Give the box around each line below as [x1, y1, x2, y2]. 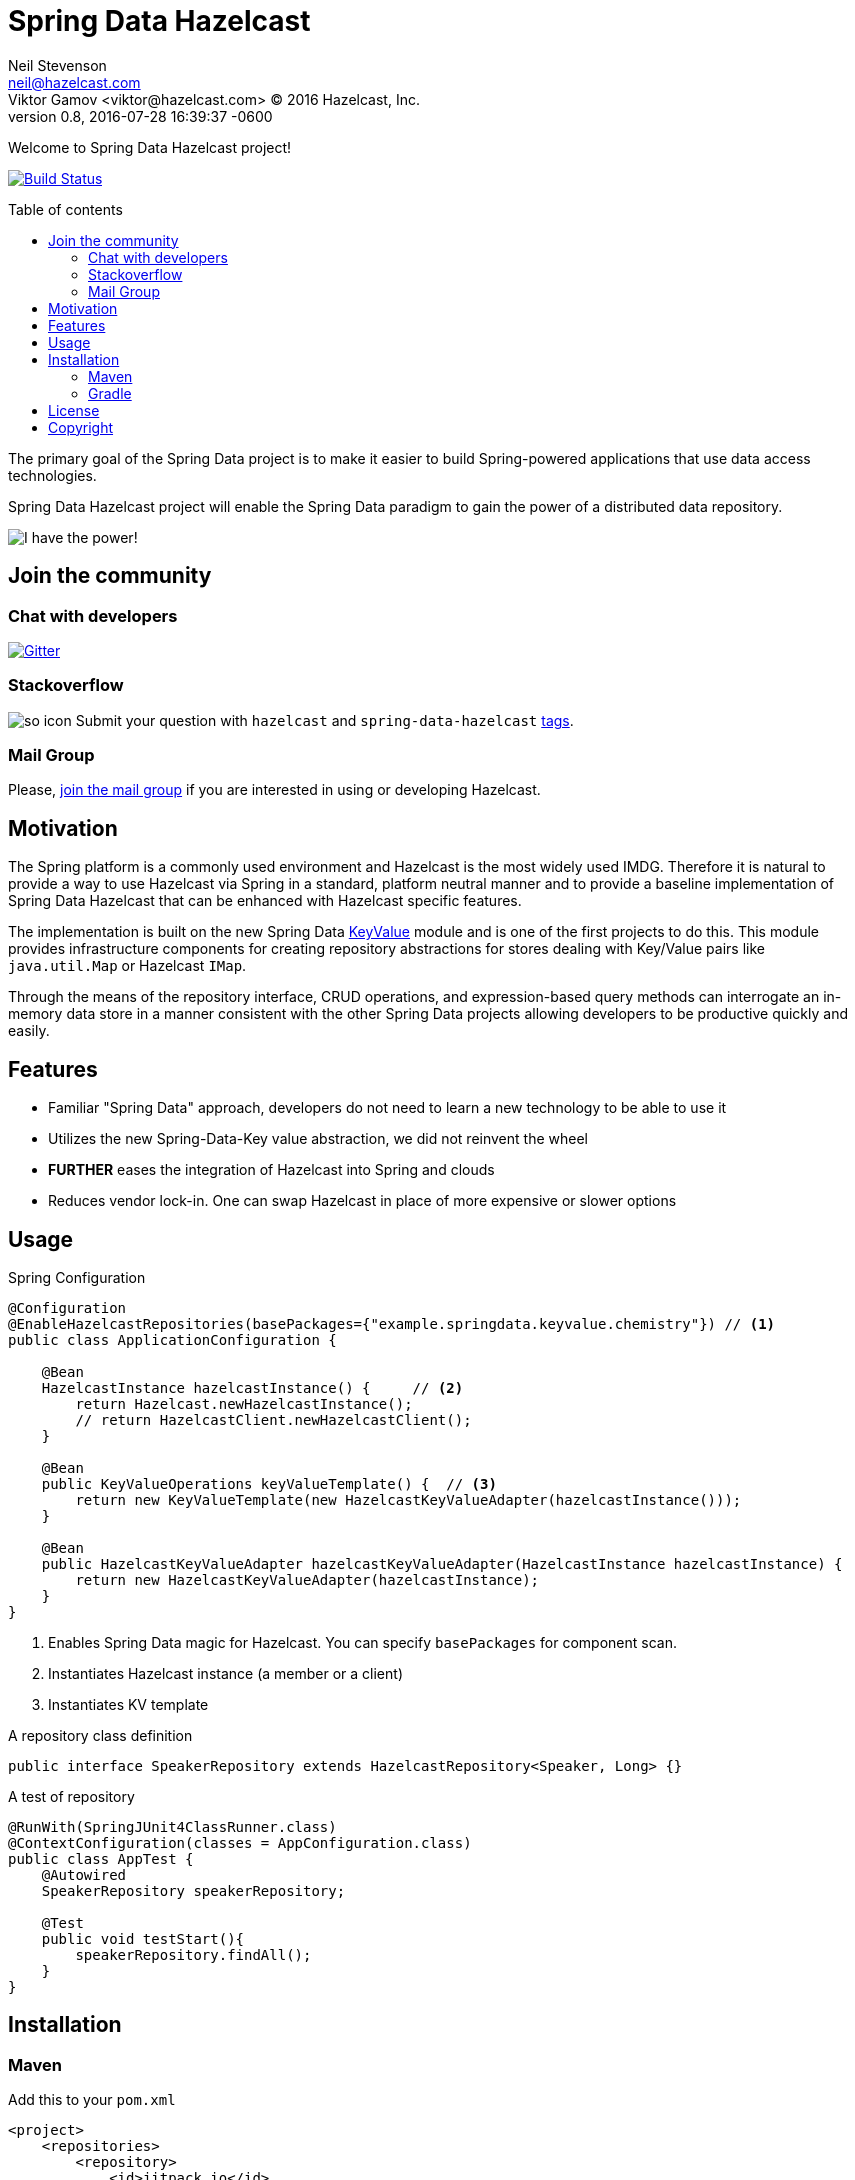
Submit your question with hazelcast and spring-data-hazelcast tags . [75, 711, 574, 729]
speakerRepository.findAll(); [75, 1947, 312, 1963]
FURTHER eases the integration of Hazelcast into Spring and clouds [48, 1161, 495, 1179]
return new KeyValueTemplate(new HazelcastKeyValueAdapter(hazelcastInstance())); [75, 1492, 742, 1508]
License [48, 401, 100, 419]
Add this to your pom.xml [8, 2091, 176, 2109]
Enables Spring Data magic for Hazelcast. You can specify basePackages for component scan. [48, 1634, 678, 1651]
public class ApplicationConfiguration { [8, 1332, 337, 1348]
